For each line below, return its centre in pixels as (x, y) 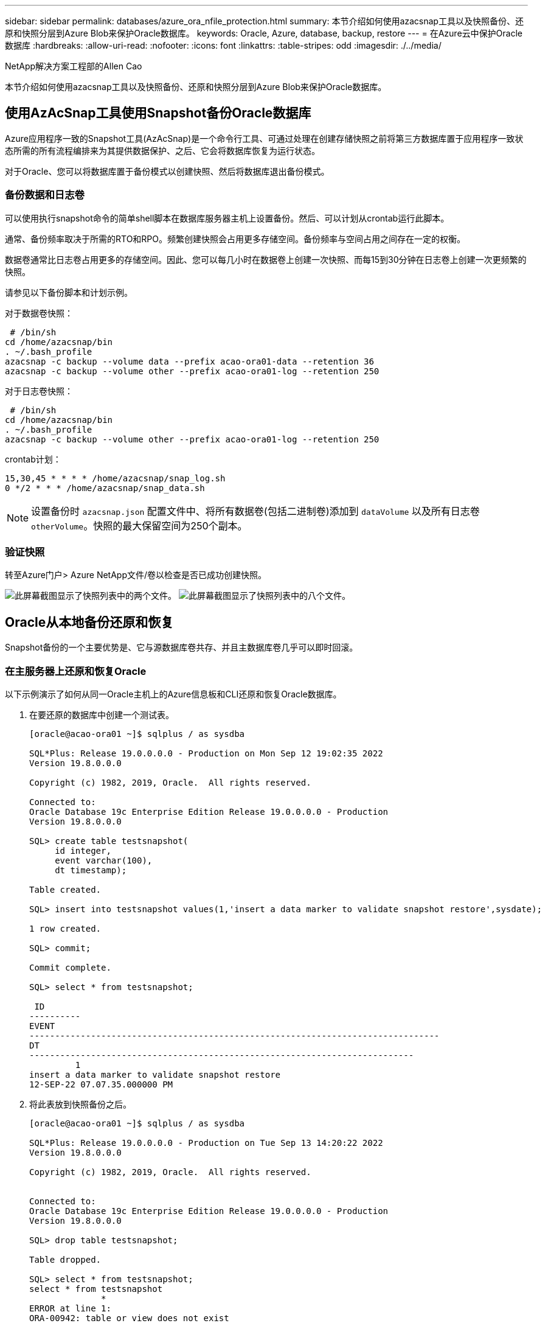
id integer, (83, 850)
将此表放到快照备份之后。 (80, 1104)
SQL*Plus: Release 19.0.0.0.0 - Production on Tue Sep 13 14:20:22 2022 (206, 1143)
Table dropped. (65, 1259)
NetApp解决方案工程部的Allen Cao (74, 66)
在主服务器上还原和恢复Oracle (76, 671)
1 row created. (65, 928)
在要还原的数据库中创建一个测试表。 (102, 714)
